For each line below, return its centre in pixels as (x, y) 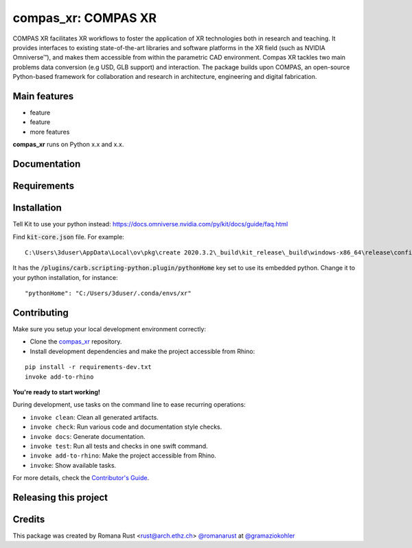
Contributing (41, 312)
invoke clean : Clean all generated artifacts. (94, 417)
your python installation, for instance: (65, 277)
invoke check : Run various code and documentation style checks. (126, 427)
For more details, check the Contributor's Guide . (81, 478)
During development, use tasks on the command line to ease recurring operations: (129, 405)
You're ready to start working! (57, 392)
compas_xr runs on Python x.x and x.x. (68, 145)
